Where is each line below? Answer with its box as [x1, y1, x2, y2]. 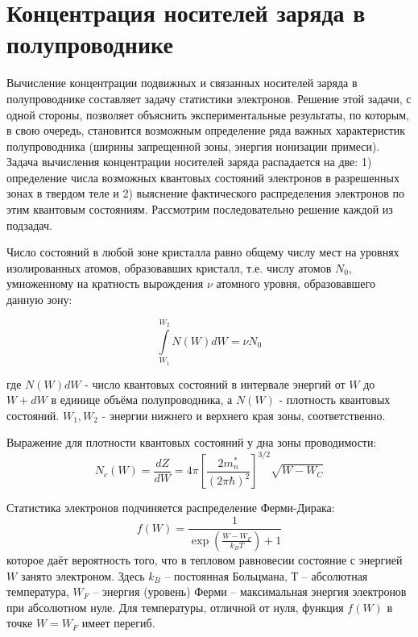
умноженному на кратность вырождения [6, 275, 204, 292]
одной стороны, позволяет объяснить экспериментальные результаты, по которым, [6, 106, 409, 123]
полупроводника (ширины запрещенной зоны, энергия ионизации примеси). [6, 137, 380, 154]
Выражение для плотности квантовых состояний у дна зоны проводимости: [6, 434, 377, 451]
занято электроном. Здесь [20, 567, 145, 584]
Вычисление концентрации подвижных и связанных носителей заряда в [6, 74, 358, 91]
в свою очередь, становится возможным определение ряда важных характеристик [6, 122, 406, 139]
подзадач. [6, 216, 52, 233]
